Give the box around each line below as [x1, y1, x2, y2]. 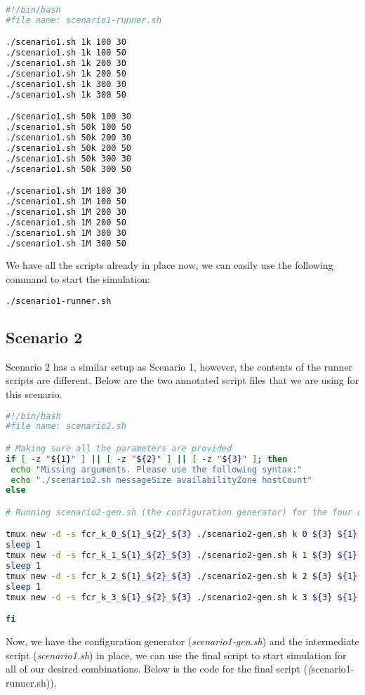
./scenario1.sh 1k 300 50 [6, 89, 126, 100]
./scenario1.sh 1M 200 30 [6, 206, 126, 217]
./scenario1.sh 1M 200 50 [6, 217, 126, 227]
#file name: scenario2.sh [6, 421, 126, 432]
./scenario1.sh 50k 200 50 [6, 143, 131, 153]
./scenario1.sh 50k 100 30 [6, 112, 131, 122]
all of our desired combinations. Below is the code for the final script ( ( [6, 661, 312, 676]
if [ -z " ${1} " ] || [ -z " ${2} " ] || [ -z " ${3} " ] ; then [6, 454, 288, 464]
